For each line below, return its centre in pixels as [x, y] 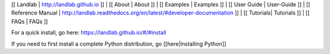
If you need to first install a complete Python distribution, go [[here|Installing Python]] [119, 44]
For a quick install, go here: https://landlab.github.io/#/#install [89, 33]
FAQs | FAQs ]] [30, 21]
